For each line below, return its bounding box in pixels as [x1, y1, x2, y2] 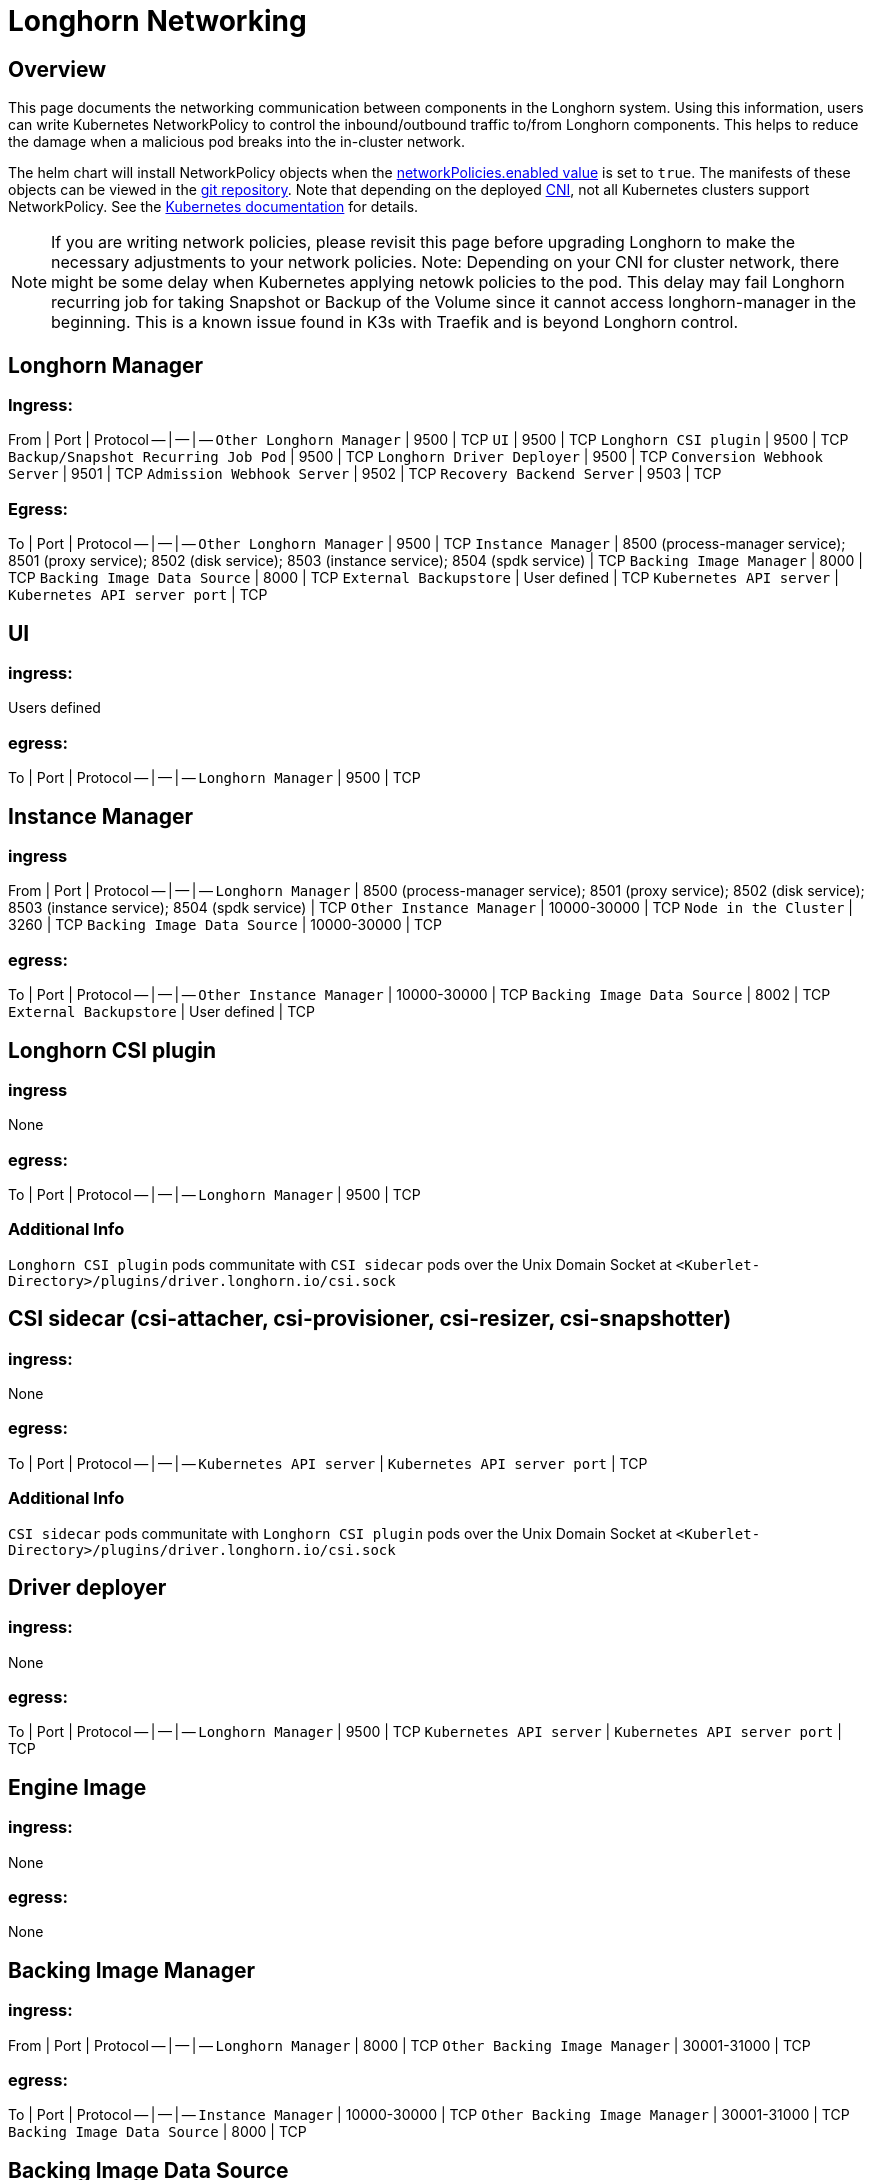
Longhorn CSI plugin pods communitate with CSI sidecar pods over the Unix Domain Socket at [8, 1255, 672, 1273]
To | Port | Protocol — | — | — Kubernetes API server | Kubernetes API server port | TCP [8, 1454, 648, 1472]
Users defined [8, 699, 101, 717]
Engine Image [8, 1774, 147, 1800]
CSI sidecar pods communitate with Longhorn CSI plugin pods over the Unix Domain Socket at [8, 1524, 672, 1542]
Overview [8, 56, 107, 82]
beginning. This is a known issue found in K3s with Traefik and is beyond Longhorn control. [51, 312, 739, 333]
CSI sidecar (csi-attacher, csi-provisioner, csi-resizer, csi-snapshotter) [8, 1306, 732, 1332]
